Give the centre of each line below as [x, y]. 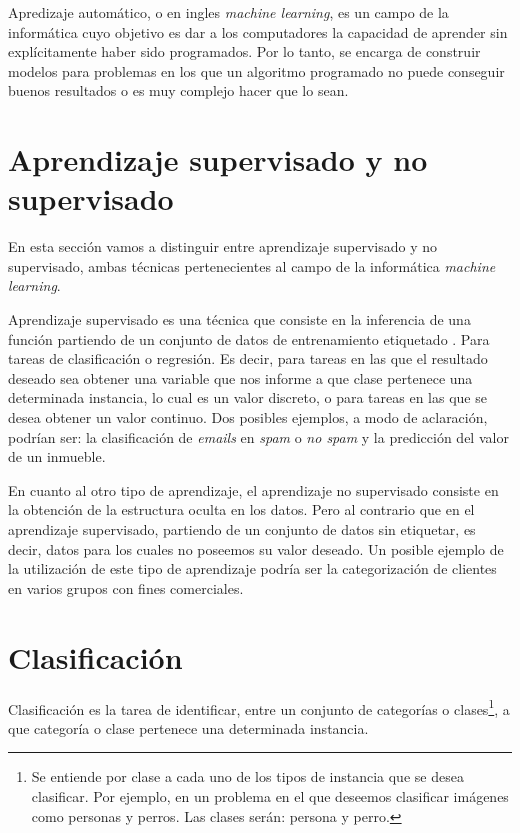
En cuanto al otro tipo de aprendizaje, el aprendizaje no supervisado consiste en [253, 489]
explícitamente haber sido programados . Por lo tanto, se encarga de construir [244, 51]
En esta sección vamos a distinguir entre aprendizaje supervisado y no [222, 246]
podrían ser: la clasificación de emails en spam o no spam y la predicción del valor [258, 436]
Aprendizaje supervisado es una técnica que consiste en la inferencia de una [239, 319]
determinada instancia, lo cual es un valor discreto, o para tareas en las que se [247, 397]
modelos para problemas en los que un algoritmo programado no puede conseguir [256, 70]
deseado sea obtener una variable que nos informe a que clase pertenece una [240, 377]
